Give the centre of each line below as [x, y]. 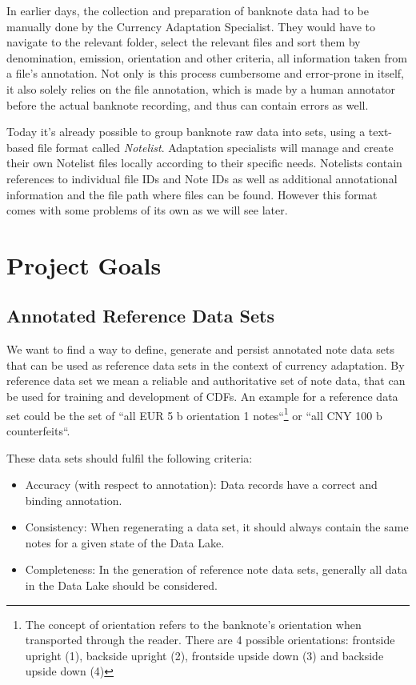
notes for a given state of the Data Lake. [125, 542]
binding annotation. [74, 500]
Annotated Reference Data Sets [140, 316]
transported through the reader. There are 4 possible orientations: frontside [210, 640]
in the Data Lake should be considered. [121, 585]
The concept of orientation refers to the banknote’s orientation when [193, 624]
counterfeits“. [38, 430]
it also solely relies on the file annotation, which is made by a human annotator [201, 88]
